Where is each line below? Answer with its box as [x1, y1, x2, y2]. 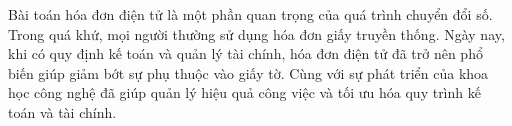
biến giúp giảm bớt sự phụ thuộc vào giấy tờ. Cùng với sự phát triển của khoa [8, 62, 489, 83]
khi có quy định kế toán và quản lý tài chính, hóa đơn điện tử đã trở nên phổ [8, 43, 483, 64]
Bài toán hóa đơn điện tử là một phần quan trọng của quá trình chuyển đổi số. [8, 4, 493, 24]
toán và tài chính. [8, 101, 117, 122]
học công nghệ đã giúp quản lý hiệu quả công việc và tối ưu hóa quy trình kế [8, 82, 481, 103]
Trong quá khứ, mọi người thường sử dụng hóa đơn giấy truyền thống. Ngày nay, [8, 23, 505, 44]
